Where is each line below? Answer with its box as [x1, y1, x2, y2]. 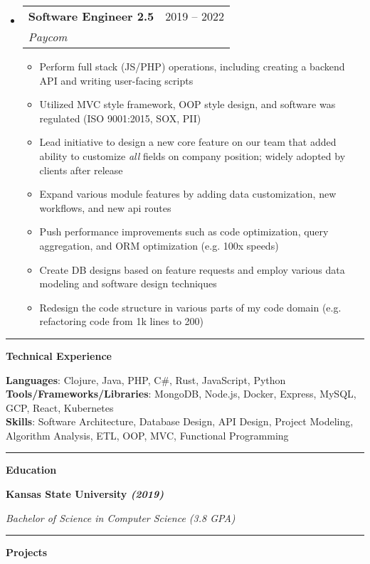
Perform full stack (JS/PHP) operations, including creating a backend [39, 59, 345, 73]
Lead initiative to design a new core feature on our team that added [39, 134, 337, 149]
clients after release [39, 162, 123, 177]
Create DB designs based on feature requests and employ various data [39, 262, 345, 277]
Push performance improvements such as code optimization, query [39, 224, 329, 239]
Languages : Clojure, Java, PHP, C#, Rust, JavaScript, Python [6, 372, 286, 387]
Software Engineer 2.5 [28, 8, 154, 24]
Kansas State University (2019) [6, 486, 164, 501]
